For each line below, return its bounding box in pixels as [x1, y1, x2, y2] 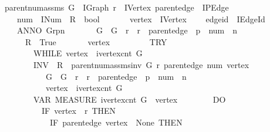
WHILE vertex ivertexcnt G [33, 47, 143, 59]
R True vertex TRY [25, 35, 167, 48]
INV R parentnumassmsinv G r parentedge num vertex [33, 58, 249, 70]
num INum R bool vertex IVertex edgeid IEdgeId [16, 12, 265, 25]
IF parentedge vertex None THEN [49, 116, 183, 128]
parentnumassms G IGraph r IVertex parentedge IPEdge [4, 1, 229, 13]
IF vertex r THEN [41, 104, 116, 117]
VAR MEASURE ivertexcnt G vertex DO [33, 93, 226, 105]
